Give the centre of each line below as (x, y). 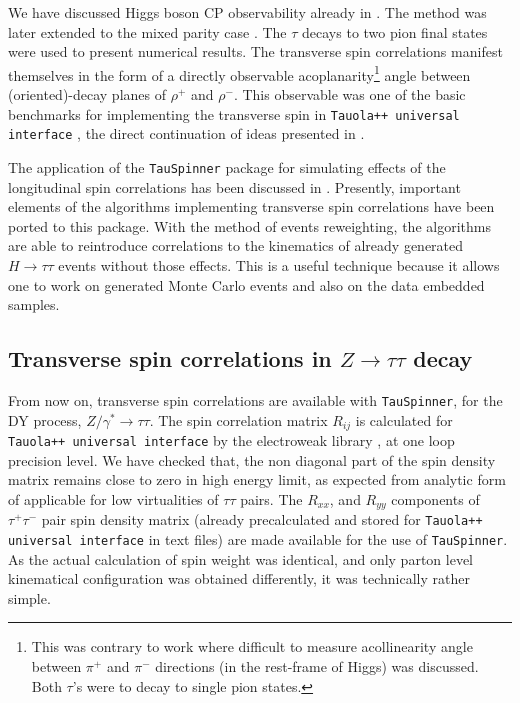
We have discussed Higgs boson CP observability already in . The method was (247, 12)
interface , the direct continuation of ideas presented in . (186, 133)
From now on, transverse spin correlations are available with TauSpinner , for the (255, 399)
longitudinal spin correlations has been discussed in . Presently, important (234, 186)
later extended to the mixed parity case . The (147, 31)
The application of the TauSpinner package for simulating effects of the (227, 166)
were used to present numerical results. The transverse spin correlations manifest (255, 51)
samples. (34, 304)
